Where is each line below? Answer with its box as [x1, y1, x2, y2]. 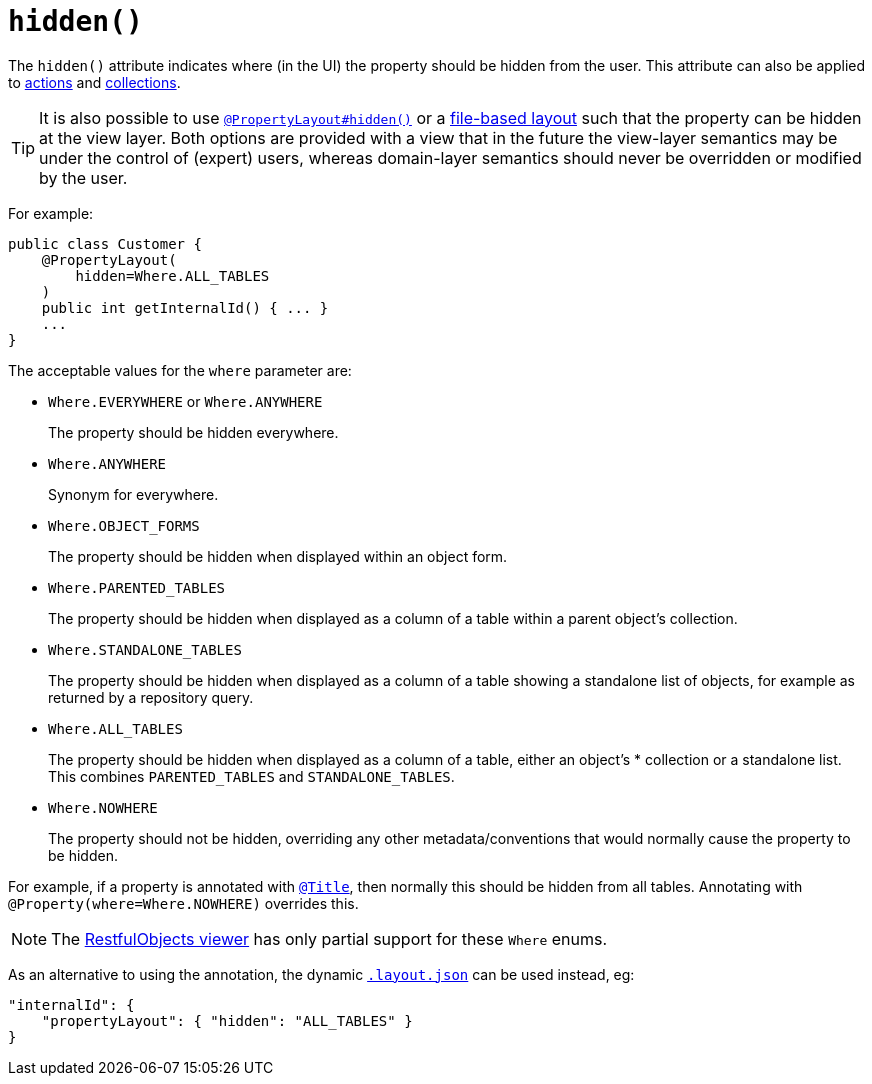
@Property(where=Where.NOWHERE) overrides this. [8, 894, 359, 912]
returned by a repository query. [48, 688, 254, 706]
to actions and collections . [8, 73, 181, 91]
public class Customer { [8, 235, 202, 252]
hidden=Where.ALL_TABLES [75, 267, 270, 284]
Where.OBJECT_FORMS [48, 517, 200, 534]
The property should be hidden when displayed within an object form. [48, 547, 508, 565]
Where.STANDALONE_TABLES [48, 641, 242, 658]
